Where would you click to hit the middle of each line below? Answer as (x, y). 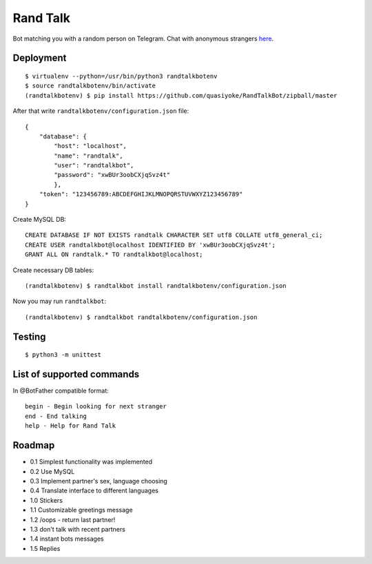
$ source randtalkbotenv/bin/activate (91, 86)
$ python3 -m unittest (63, 355)
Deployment (40, 58)
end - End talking (56, 416)
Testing (29, 336)
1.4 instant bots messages (67, 539)
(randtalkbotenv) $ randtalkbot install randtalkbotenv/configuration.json (156, 285)
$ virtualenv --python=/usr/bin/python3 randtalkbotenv (121, 76)
